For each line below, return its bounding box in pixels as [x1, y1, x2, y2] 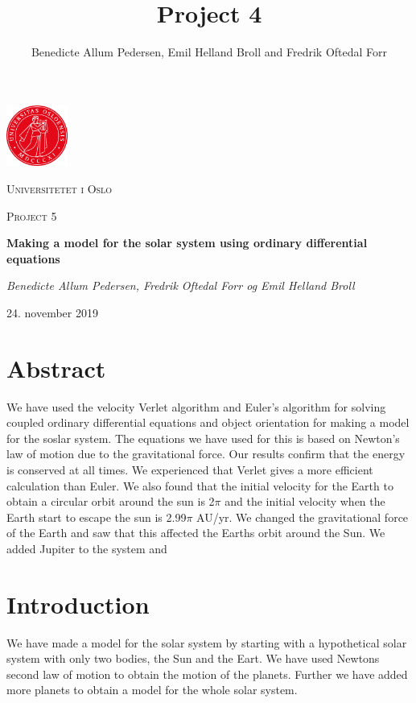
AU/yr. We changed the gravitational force [196, 508, 409, 525]
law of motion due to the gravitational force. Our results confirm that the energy [6, 445, 406, 462]
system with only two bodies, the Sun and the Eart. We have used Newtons [6, 650, 380, 667]
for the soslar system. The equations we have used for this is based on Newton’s [6, 429, 400, 446]
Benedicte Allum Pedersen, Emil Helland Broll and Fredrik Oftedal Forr [31, 43, 388, 60]
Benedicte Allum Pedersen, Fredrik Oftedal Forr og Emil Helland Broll [6, 277, 355, 294]
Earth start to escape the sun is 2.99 [6, 508, 187, 525]
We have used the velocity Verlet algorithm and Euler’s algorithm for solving [6, 398, 386, 415]
